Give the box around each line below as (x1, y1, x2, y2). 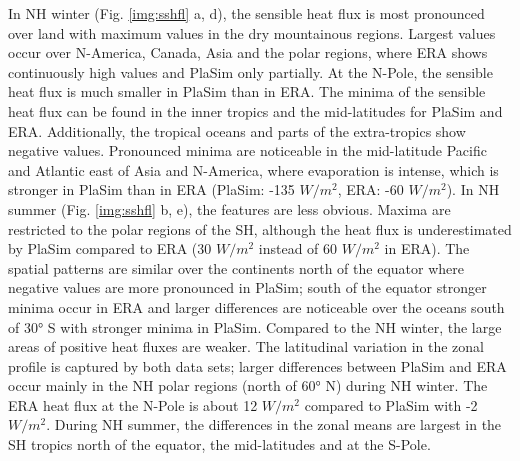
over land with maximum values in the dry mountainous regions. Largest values (8, 22, 496, 43)
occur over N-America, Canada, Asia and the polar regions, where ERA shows (8, 42, 488, 63)
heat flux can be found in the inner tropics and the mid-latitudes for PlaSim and (8, 100, 503, 121)
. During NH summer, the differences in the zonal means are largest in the (46, 414, 502, 435)
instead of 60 (258, 238, 338, 259)
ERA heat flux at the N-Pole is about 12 (8, 394, 258, 415)
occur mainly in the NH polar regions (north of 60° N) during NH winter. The (8, 375, 488, 396)
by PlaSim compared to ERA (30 (8, 238, 212, 259)
